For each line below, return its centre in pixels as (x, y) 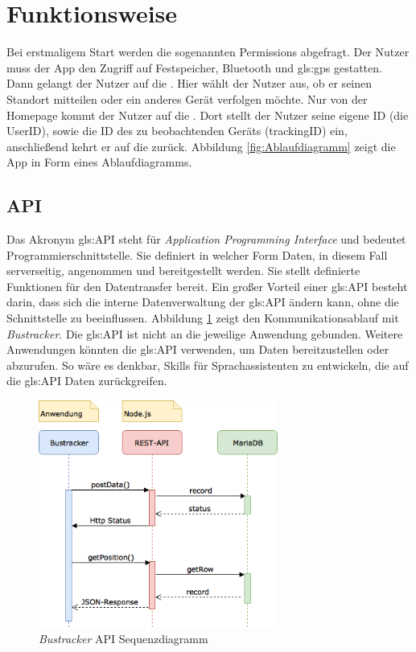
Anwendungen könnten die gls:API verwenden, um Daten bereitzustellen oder (198, 349)
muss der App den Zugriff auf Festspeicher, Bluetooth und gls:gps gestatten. (194, 67)
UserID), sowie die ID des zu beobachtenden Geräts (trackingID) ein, (177, 131)
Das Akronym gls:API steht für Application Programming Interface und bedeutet (206, 239)
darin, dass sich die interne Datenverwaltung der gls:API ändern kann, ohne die (203, 302)
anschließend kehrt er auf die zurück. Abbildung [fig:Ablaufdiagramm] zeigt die (201, 146)
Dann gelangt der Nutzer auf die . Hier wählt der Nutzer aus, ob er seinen (189, 83)
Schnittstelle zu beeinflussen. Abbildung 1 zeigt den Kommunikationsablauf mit (203, 318)
